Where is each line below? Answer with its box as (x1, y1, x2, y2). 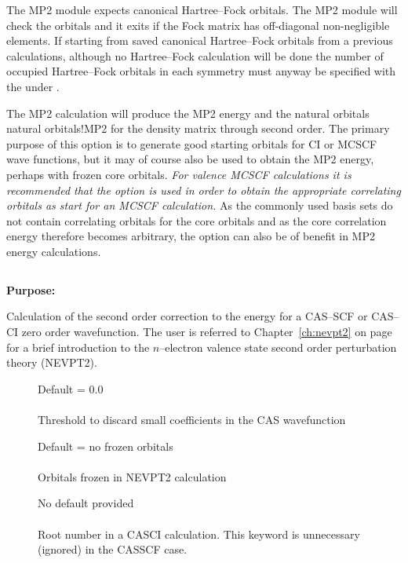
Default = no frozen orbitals (38, 437, 173, 454)
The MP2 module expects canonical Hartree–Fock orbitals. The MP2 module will (6, 2, 398, 17)
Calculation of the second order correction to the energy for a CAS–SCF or (6, 308, 368, 324)
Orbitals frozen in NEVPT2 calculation (38, 468, 227, 484)
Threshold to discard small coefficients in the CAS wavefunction (38, 411, 346, 428)
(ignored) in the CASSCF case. (38, 541, 188, 558)
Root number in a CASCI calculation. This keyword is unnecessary (38, 525, 360, 542)
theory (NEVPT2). (6, 354, 97, 371)
